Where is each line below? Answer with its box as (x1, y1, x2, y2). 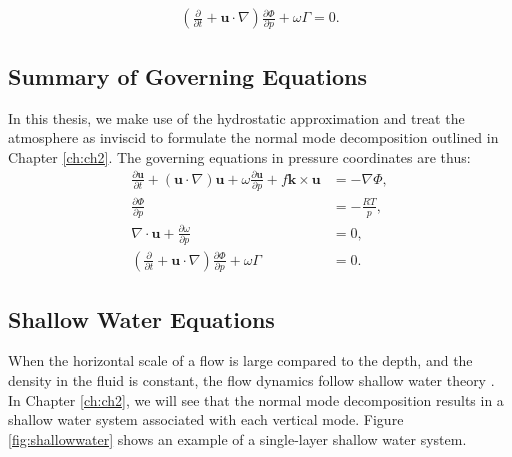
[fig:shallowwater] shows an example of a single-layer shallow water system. (8, 428, 467, 449)
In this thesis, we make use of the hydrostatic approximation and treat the (8, 107, 465, 128)
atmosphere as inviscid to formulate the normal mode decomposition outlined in (8, 127, 499, 148)
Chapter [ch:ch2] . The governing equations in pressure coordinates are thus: (8, 146, 471, 167)
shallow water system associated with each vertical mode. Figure (8, 409, 404, 430)
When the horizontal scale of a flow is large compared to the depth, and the (8, 350, 473, 371)
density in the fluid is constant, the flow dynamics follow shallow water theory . (8, 370, 495, 391)
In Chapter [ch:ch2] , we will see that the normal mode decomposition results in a (8, 389, 504, 410)
